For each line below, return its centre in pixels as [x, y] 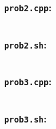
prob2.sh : [26, 44]
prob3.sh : [26, 119]
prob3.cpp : [28, 81]
